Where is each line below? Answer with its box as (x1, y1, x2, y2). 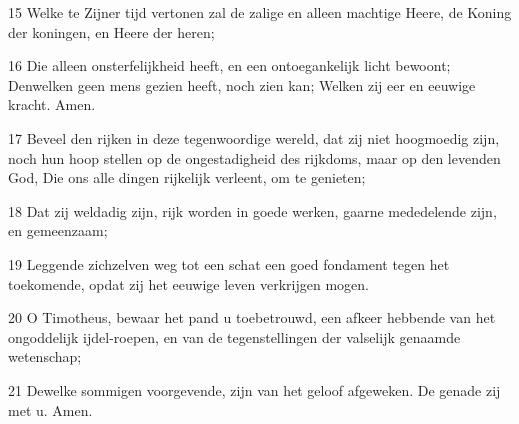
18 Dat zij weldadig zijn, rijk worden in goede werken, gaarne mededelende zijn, (8, 200, 497, 221)
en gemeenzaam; (8, 220, 108, 241)
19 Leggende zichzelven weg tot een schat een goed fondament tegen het (8, 253, 450, 274)
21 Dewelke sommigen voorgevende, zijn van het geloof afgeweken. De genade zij (8, 379, 501, 400)
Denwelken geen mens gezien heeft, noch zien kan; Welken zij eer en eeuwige (8, 74, 476, 95)
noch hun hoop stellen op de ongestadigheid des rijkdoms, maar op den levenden (8, 147, 501, 168)
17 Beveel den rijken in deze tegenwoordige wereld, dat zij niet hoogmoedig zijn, (8, 127, 500, 148)
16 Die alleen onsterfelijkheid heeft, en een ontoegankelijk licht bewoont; (8, 55, 451, 76)
